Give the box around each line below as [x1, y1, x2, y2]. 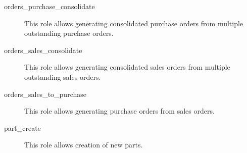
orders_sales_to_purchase [4, 88, 86, 99]
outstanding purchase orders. [24, 28, 114, 38]
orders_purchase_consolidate [4, 1, 95, 11]
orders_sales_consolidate [4, 44, 82, 55]
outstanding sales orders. [24, 71, 101, 82]
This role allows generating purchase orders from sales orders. [24, 106, 215, 116]
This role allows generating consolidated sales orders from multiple [24, 62, 230, 72]
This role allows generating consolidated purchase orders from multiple [24, 18, 243, 28]
